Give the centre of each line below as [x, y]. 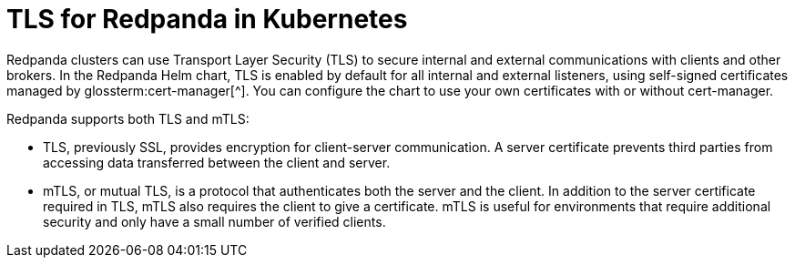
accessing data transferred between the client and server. [217, 162]
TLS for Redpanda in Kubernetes [207, 19]
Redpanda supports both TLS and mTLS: [128, 118]
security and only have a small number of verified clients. [214, 221]
